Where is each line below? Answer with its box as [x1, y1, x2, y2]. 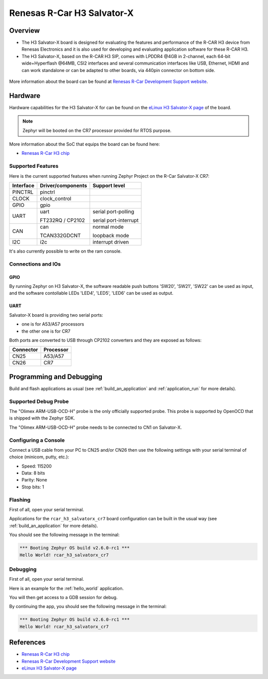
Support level [92, 182, 125, 189]
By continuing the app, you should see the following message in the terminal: [9, 604, 167, 610]
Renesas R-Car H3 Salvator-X [9, 7, 134, 18]
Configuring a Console [9, 437, 65, 444]
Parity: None [21, 477, 47, 483]
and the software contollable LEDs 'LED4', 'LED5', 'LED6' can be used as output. [9, 290, 174, 296]
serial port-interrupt [92, 217, 139, 224]
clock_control [40, 195, 71, 202]
